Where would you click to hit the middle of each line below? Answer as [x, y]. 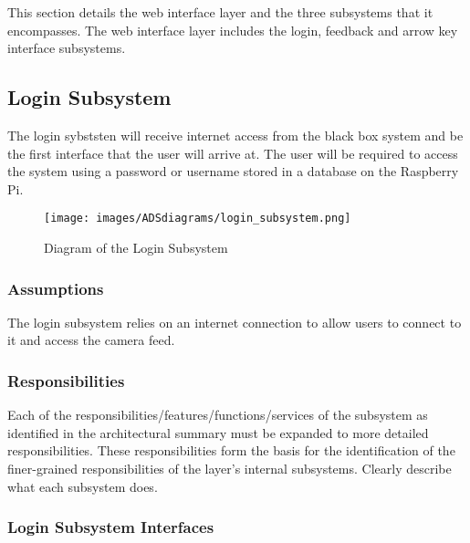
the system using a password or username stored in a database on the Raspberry [233, 171]
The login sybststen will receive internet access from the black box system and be [235, 135]
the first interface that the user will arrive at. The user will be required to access [233, 153]
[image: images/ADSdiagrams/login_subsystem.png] [198, 219]
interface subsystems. [67, 48]
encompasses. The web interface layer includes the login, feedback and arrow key [233, 30]
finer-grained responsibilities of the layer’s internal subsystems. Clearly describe [230, 469]
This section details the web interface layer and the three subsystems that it [220, 12]
